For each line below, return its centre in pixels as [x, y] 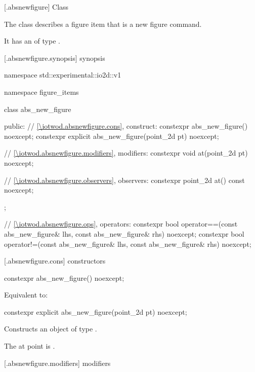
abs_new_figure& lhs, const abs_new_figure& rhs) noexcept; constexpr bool [124, 233]
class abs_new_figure [38, 109]
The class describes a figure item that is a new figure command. [103, 24]
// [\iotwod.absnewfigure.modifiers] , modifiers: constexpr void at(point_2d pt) [126, 153]
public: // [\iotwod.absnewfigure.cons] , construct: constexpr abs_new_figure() [126, 126]
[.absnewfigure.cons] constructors [55, 261]
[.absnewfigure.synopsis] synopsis [55, 58]
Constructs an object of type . [51, 329]
